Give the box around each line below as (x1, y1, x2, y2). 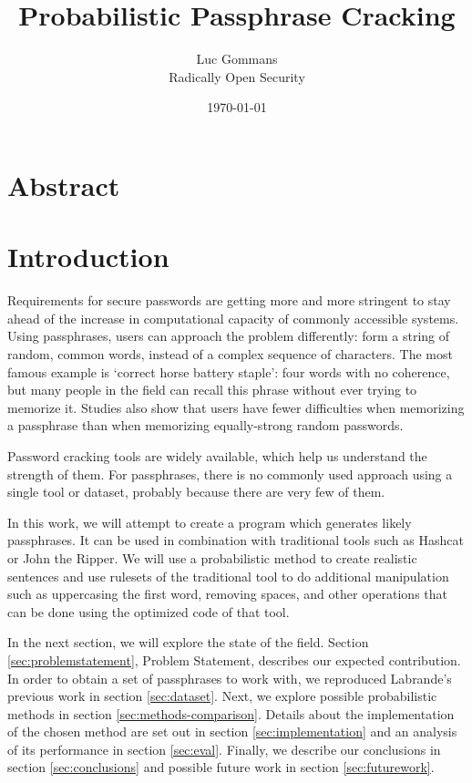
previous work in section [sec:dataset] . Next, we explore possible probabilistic (7, 686, 437, 706)
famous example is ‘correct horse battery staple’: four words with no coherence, (7, 362, 450, 381)
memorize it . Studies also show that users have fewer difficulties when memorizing (7, 397, 465, 417)
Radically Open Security (169, 67, 305, 86)
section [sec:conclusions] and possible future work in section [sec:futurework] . (7, 757, 435, 777)
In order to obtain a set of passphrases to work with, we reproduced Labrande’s (7, 668, 452, 687)
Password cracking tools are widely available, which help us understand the (7, 446, 427, 465)
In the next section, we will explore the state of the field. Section (7, 633, 369, 652)
